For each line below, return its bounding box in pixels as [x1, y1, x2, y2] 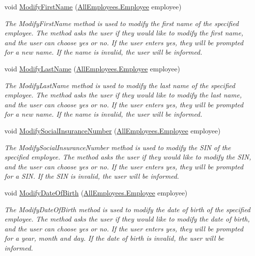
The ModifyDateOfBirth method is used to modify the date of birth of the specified [4, 204, 251, 214]
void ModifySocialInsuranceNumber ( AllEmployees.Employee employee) [4, 125, 221, 135]
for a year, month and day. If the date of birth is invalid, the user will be [4, 233, 224, 243]
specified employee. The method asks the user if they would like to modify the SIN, [4, 152, 251, 162]
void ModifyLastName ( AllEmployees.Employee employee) [4, 63, 180, 73]
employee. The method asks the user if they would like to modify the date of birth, [4, 214, 250, 224]
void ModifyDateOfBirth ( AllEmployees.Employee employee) [4, 187, 188, 197]
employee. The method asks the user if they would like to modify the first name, [4, 28, 243, 38]
